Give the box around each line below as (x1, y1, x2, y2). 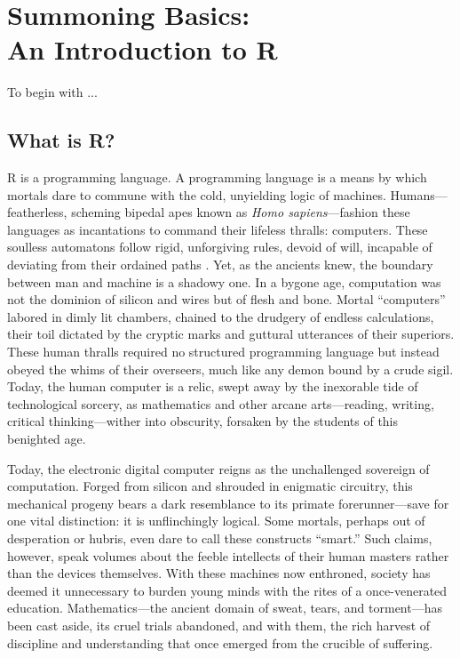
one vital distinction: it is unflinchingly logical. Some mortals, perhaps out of (7, 511, 425, 530)
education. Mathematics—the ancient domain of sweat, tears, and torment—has (7, 598, 442, 617)
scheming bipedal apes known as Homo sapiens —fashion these (71, 203, 410, 221)
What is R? (7, 126, 115, 154)
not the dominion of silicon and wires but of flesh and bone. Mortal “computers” (7, 290, 446, 309)
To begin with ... (7, 83, 98, 101)
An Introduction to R (7, 31, 278, 68)
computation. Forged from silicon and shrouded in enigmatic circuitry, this (7, 477, 413, 495)
